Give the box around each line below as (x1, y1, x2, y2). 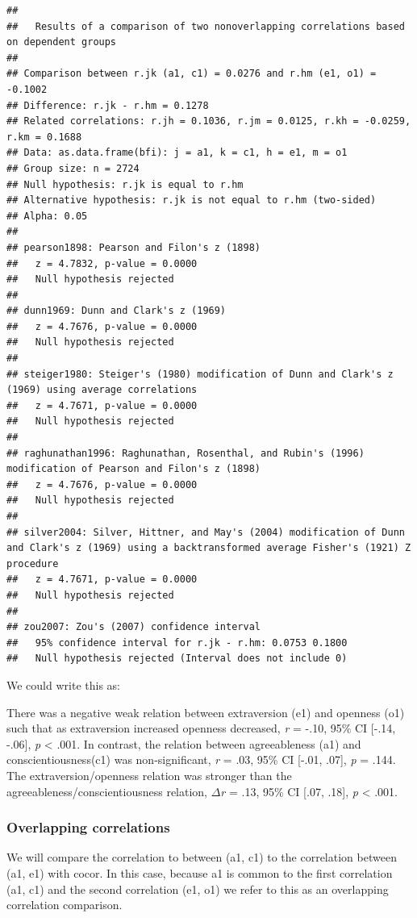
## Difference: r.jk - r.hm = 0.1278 (6, 99, 209, 111)
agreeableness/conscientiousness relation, (6, 782, 208, 799)
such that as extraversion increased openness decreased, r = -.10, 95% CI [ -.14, (6, 720, 396, 736)
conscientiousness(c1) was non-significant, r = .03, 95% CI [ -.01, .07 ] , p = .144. (6, 751, 396, 768)
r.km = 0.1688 (6, 131, 82, 143)
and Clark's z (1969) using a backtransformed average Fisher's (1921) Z (6, 542, 411, 554)
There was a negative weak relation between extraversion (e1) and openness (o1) (6, 703, 405, 720)
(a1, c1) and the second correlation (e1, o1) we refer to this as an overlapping (6, 880, 389, 897)
